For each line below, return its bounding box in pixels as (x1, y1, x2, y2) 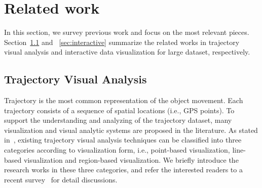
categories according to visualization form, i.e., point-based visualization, (4, 145, 230, 155)
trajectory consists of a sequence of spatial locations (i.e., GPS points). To (4, 105, 235, 115)
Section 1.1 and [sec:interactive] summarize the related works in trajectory (4, 36, 240, 47)
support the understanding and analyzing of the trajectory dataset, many (4, 115, 232, 125)
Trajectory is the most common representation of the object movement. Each (4, 95, 243, 106)
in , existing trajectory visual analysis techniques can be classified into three (4, 134, 242, 145)
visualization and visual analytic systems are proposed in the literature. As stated (4, 124, 258, 135)
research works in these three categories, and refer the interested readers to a (4, 164, 243, 175)
